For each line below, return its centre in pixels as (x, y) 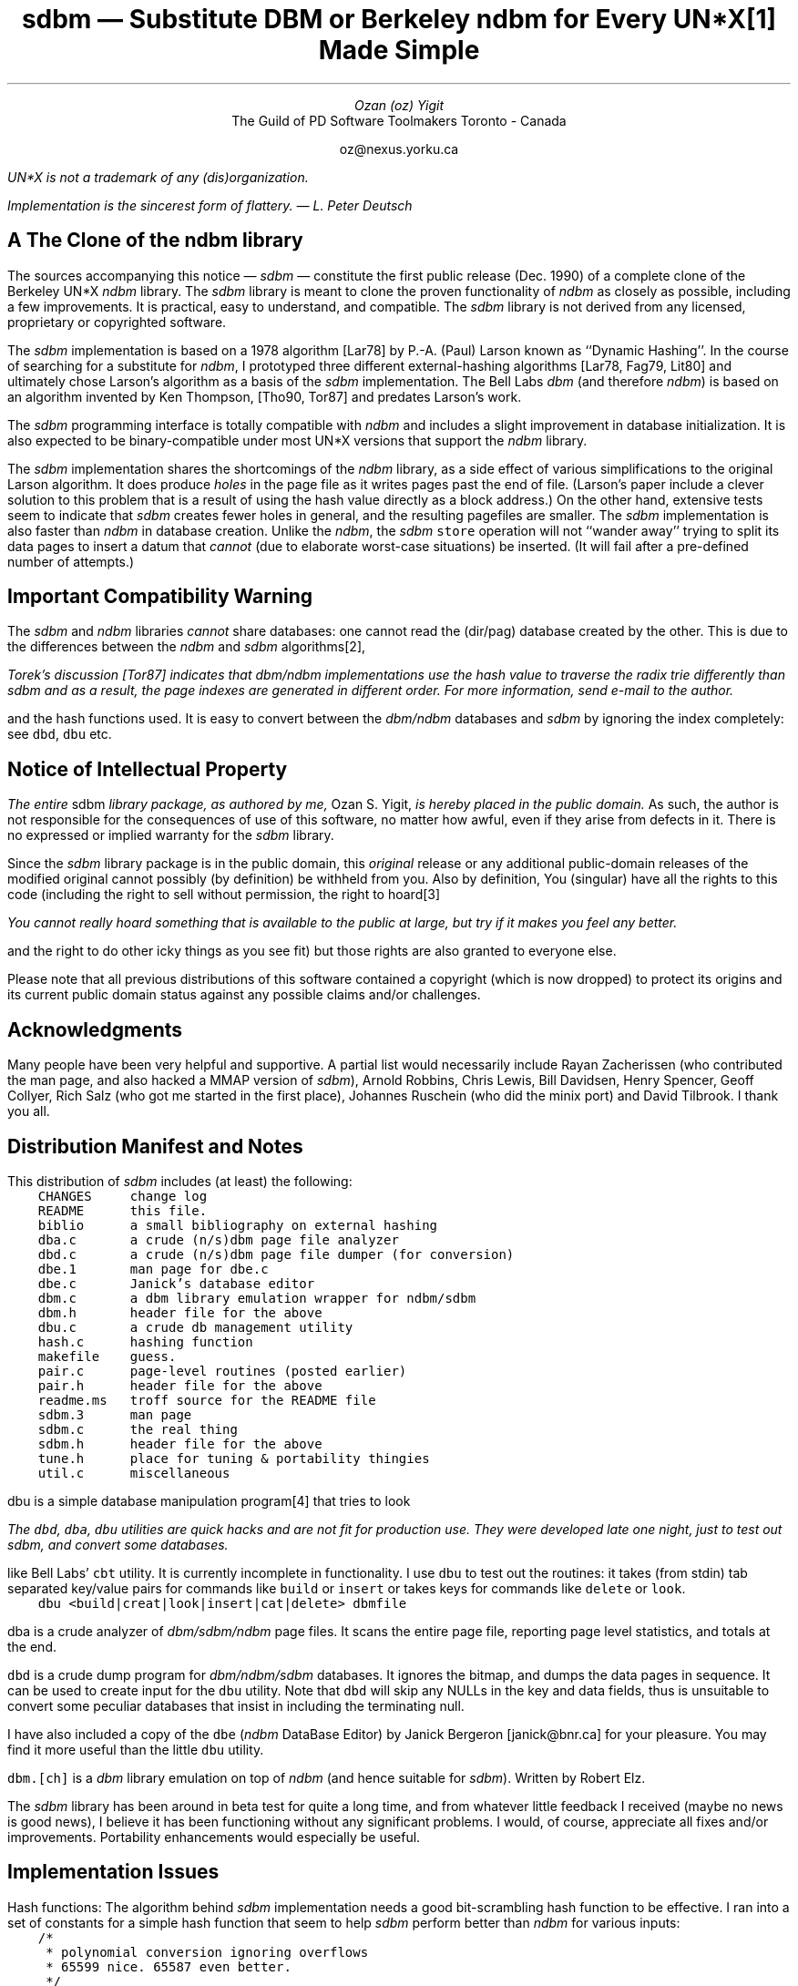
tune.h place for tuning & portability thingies (234, 1458)
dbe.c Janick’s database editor (176, 1283)
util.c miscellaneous (134, 1473)
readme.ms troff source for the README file (207, 1400)
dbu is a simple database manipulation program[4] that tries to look (209, 1500)
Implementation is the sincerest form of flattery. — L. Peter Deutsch (210, 205)
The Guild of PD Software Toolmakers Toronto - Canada (399, 120)
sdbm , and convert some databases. (118, 1544)
